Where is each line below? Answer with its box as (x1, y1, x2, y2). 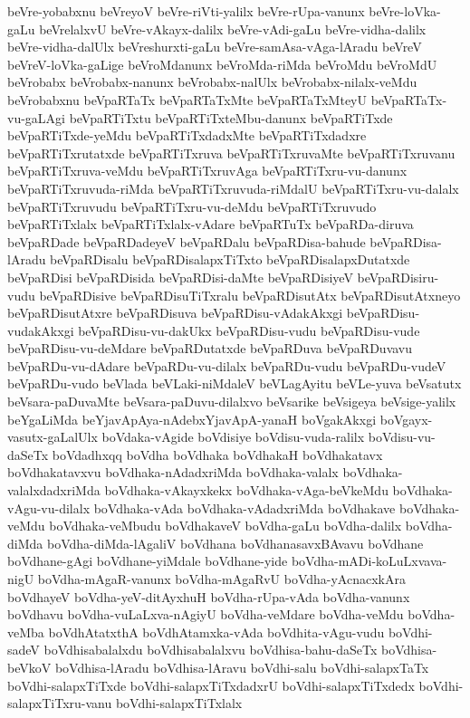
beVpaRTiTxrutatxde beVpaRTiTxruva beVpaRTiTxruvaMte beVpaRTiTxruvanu (7, 143, 456, 162)
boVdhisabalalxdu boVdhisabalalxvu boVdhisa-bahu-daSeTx (43, 640, 378, 659)
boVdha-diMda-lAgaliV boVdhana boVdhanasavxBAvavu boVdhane (46, 533, 424, 552)
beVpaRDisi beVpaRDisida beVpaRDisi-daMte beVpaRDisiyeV (7, 267, 353, 286)
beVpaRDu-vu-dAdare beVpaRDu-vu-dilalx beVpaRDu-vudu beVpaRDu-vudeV (7, 356, 446, 375)
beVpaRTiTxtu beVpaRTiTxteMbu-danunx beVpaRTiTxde (69, 108, 393, 127)
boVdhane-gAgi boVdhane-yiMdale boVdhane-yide (7, 551, 288, 570)
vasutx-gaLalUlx (7, 427, 98, 446)
